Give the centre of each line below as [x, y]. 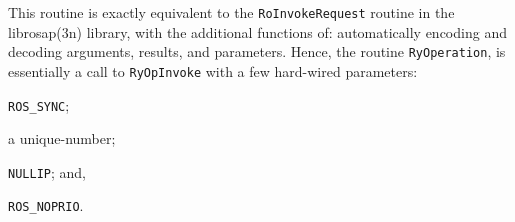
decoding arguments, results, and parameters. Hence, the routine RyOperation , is [257, 51]
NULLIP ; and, [47, 171]
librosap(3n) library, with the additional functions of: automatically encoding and [257, 31]
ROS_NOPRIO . [46, 205]
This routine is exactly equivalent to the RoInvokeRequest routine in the [231, 12]
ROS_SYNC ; [39, 104]
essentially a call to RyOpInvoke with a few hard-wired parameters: [213, 70]
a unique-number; [62, 138]
